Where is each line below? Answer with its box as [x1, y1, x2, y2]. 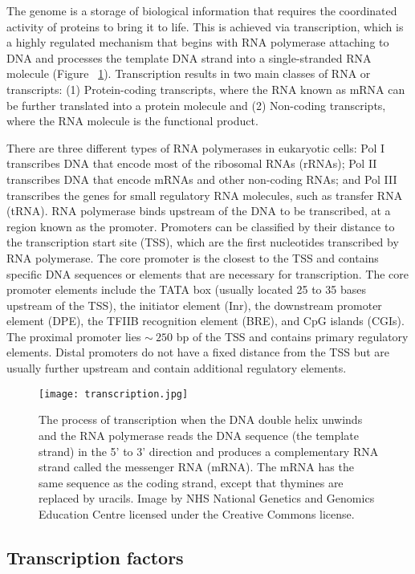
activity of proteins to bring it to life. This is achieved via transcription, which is [6, 18, 404, 35]
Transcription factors [6, 544, 184, 569]
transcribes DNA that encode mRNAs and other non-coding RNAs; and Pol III [6, 170, 397, 187]
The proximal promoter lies [6, 328, 141, 344]
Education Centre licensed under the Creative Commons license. [39, 505, 355, 522]
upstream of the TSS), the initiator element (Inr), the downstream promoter [6, 296, 382, 313]
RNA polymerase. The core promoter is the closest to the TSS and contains [6, 249, 379, 266]
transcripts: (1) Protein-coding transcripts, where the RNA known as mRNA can [6, 80, 405, 97]
